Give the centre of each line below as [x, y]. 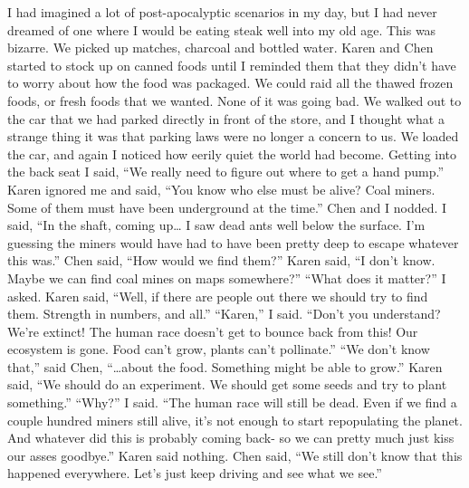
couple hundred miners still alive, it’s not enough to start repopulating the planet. [235, 420]
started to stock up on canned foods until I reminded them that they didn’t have [232, 65]
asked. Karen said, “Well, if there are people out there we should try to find [218, 296]
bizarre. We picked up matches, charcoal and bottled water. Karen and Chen [220, 48]
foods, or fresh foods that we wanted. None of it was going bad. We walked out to [234, 100]
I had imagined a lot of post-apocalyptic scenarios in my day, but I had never [222, 12]
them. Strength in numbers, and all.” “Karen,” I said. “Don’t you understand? [224, 314]
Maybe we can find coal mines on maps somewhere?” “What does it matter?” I [227, 277]
